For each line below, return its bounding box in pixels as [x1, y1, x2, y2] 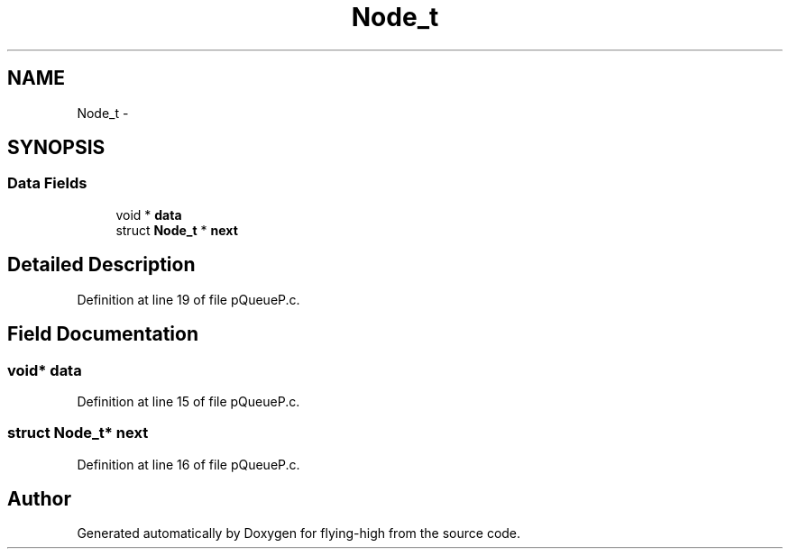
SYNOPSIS [7, 136, 106, 160]
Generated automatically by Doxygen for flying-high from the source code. [77, 525, 521, 542]
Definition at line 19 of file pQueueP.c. [77, 291, 300, 307]
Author [7, 488, 71, 511]
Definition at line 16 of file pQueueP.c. [77, 456, 300, 472]
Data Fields [7, 174, 87, 193]
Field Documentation [7, 323, 198, 346]
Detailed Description [7, 253, 196, 277]
